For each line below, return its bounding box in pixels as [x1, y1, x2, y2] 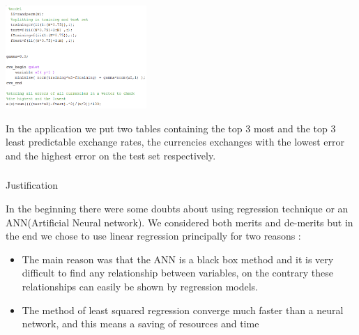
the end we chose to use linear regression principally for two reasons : [6, 228, 301, 243]
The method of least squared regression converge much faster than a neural [22, 302, 344, 317]
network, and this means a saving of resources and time [22, 316, 259, 331]
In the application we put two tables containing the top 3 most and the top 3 [6, 120, 336, 135]
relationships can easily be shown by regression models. [22, 279, 258, 293]
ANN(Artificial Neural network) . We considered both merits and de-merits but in [6, 215, 353, 229]
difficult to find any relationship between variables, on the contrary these [22, 265, 333, 280]
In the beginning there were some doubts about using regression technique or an [6, 201, 349, 215]
